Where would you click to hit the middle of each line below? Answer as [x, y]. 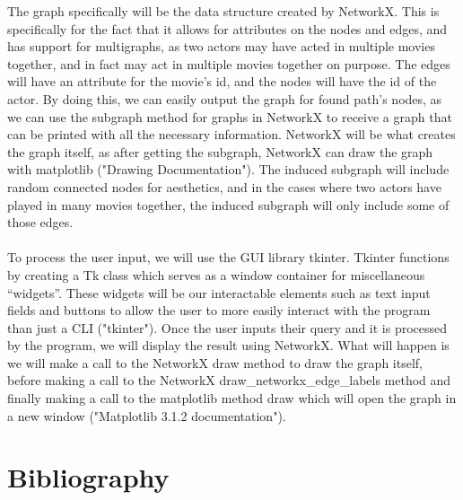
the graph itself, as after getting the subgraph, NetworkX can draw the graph [220, 151]
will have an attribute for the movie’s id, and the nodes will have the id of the [222, 81]
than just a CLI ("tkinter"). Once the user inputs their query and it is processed [227, 327]
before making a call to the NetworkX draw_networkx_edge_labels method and [229, 380]
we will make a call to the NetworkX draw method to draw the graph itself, [215, 362]
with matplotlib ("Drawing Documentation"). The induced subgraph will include [228, 169]
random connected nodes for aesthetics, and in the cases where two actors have [224, 186]
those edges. [40, 222]
